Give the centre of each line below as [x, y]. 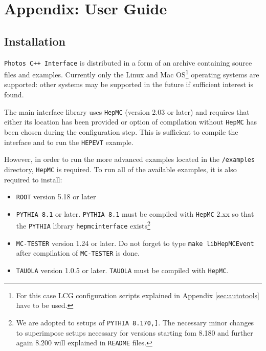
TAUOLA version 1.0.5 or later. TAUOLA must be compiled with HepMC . [122, 270]
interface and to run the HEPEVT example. [69, 142]
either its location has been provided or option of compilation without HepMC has [130, 122]
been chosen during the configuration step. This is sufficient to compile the [121, 131]
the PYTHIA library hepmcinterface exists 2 [83, 225]
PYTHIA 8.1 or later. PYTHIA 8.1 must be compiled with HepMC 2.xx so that [135, 213]
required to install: [33, 179]
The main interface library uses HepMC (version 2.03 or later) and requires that [127, 111]
